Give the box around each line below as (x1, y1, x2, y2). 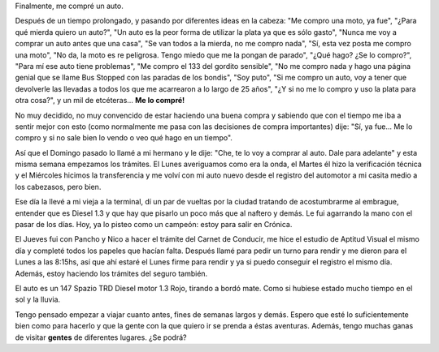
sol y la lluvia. (15, 294, 61, 304)
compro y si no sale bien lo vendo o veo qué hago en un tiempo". (15, 133, 233, 143)
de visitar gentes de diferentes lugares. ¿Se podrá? (15, 333, 187, 342)
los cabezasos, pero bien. (15, 182, 102, 191)
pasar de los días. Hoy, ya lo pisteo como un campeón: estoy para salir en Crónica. (15, 220, 293, 230)
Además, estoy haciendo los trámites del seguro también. (15, 268, 208, 278)
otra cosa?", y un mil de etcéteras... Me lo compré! (15, 96, 185, 105)
